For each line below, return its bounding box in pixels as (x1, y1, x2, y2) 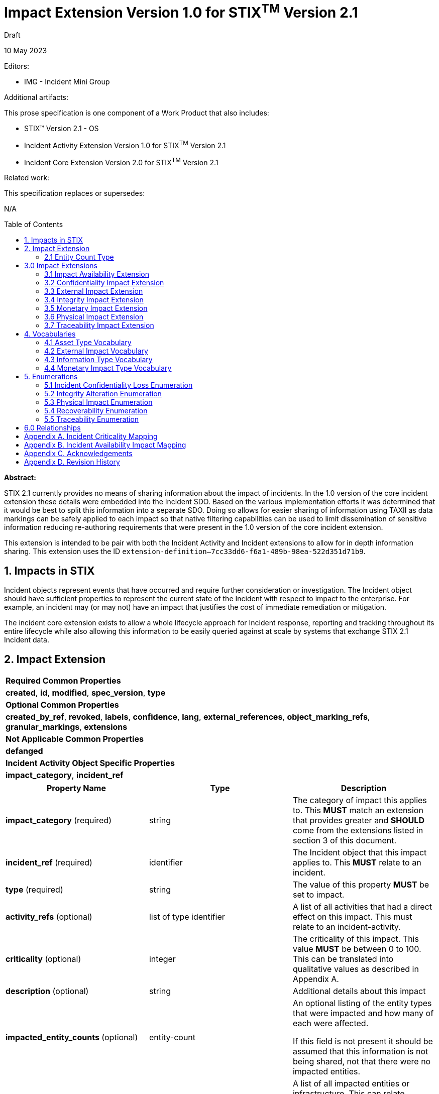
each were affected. (292, 1018, 369, 1029)
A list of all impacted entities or (292, 1078, 410, 1089)
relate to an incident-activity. (292, 922, 401, 932)
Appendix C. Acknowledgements (24, 449, 133, 458)
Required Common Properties (6, 676, 121, 686)
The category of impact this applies (292, 795, 427, 806)
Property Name (46, 783, 106, 794)
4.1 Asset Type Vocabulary (44, 338, 132, 347)
